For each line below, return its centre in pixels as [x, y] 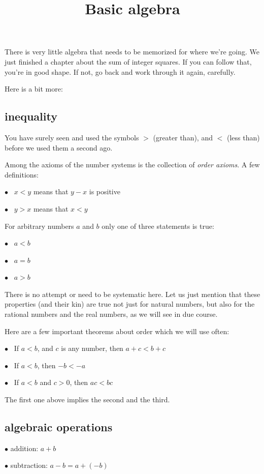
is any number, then [92, 348]
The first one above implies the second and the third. [87, 399]
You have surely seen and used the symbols [72, 137]
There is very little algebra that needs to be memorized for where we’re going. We [132, 52]
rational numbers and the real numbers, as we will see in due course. [111, 314]
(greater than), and [183, 137]
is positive [105, 191]
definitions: [22, 174]
